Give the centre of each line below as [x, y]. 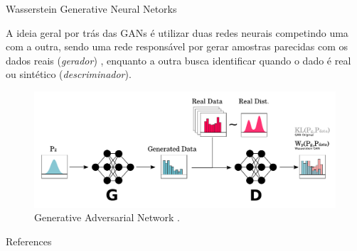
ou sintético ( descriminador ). [69, 74]
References [29, 241]
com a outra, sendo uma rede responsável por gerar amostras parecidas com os [177, 46]
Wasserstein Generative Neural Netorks [91, 9]
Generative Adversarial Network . [107, 217]
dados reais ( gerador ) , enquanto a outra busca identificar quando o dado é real [178, 60]
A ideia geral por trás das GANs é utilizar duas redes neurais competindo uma [177, 32]
